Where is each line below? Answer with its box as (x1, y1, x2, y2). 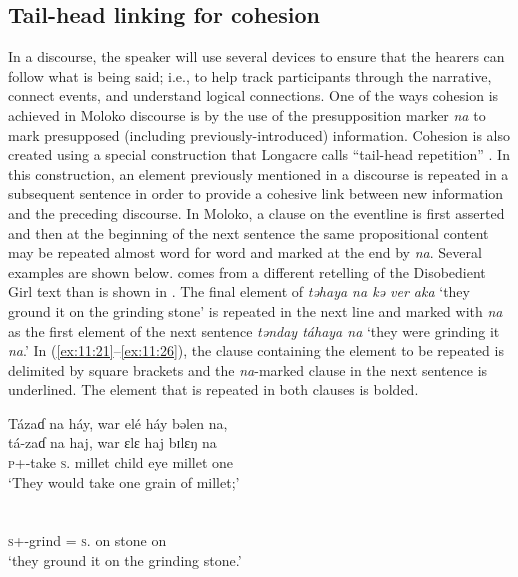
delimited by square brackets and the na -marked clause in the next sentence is (8, 359, 488, 380)
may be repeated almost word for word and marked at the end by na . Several (8, 242, 482, 263)
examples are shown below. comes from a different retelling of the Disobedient (8, 261, 486, 282)
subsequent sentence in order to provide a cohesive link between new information (8, 183, 504, 204)
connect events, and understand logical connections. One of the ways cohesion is (8, 85, 499, 106)
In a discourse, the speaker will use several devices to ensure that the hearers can (8, 46, 505, 67)
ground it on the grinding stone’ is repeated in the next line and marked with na (8, 300, 503, 321)
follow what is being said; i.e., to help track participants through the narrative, (8, 65, 492, 86)
